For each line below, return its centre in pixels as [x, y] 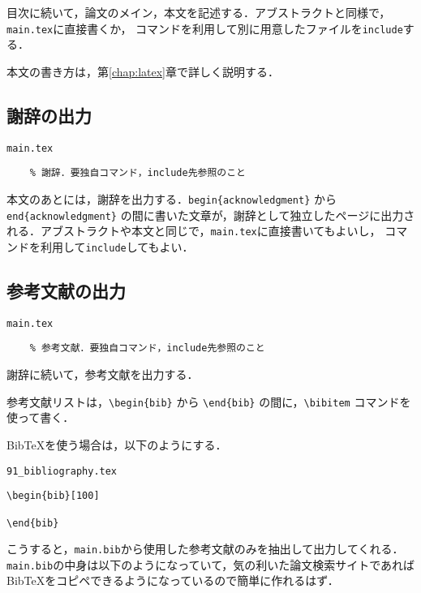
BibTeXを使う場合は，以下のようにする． [117, 444]
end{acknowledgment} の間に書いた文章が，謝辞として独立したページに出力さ [211, 215]
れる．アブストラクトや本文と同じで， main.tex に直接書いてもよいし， [194, 231]
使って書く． [41, 417]
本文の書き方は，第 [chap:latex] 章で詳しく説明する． [143, 71]
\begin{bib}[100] [53, 496]
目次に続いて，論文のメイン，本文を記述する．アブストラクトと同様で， [199, 12]
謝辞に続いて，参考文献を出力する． [103, 374]
